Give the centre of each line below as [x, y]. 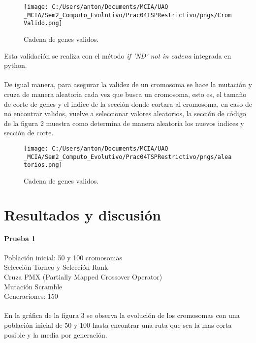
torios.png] [43, 165]
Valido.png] [43, 23]
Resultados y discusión [83, 214]
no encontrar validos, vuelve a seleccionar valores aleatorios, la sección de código [125, 113]
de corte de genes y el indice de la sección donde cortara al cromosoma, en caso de [128, 104]
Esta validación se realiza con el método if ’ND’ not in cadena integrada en [118, 55]
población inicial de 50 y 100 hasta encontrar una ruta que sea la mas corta [118, 325]
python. [16, 65]
